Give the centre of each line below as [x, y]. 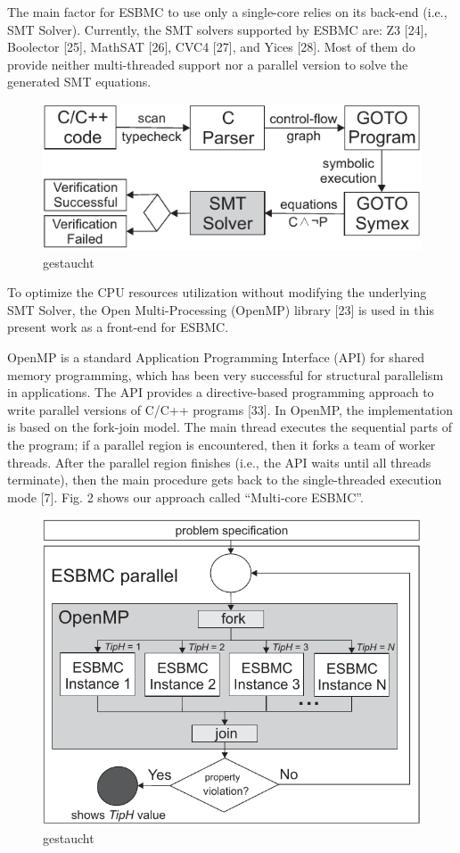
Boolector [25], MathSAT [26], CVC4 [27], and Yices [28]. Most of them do [211, 47]
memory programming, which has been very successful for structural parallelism [226, 374]
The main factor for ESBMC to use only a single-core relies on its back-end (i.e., [227, 12]
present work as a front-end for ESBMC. [118, 327]
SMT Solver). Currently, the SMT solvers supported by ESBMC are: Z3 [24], [218, 29]
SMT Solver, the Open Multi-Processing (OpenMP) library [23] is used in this [221, 309]
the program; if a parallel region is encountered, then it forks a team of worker [222, 444]
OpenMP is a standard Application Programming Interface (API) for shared [216, 356]
